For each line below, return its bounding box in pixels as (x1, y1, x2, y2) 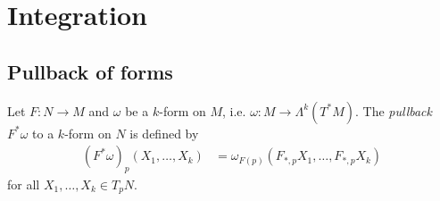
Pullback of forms (7, 57, 173, 85)
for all (7, 175, 40, 193)
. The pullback (354, 101, 432, 120)
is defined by (129, 123, 199, 142)
